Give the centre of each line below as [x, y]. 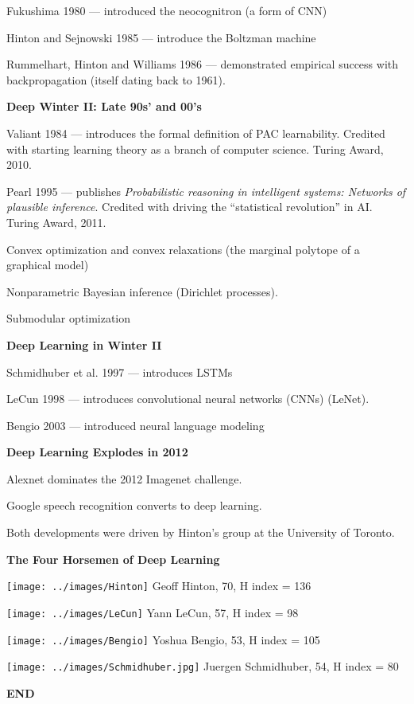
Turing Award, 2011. [56, 222]
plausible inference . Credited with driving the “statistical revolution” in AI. [190, 207]
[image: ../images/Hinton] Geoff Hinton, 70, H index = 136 [159, 586]
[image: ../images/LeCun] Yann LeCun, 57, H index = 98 [153, 612]
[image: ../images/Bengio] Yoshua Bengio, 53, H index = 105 [163, 639]
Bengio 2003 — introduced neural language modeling [135, 425]
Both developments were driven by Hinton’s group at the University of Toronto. [201, 532]
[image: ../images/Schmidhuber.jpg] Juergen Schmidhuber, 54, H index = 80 [203, 666]
